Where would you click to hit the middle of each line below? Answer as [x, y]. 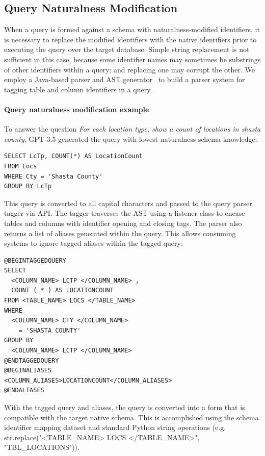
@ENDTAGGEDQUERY [32, 360]
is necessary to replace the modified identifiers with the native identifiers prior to [130, 39]
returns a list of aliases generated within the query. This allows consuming [120, 233]
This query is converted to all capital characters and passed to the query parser [128, 203]
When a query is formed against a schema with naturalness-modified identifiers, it [132, 29]
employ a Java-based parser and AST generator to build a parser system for [125, 79]
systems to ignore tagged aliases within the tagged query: [94, 243]
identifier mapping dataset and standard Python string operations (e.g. [115, 427]
